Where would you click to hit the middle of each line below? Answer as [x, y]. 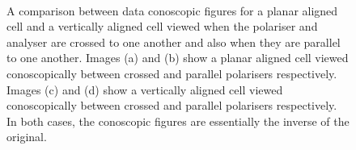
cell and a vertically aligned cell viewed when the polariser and [162, 26]
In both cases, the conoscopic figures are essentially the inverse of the [178, 121]
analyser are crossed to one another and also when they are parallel [174, 42]
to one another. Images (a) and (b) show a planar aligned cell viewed [178, 58]
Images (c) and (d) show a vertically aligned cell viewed [145, 89]
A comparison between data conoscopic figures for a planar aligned [172, 10]
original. [27, 137]
